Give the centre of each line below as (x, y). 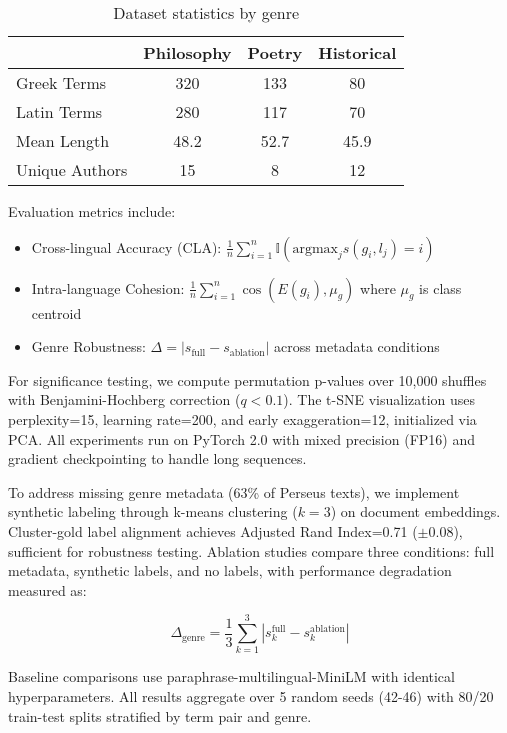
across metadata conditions (356, 346)
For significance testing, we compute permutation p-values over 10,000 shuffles (247, 379)
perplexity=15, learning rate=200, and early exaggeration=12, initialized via (242, 418)
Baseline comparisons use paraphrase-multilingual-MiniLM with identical (231, 676)
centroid (56, 312)
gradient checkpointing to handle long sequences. (157, 458)
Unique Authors (72, 169)
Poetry (275, 52)
